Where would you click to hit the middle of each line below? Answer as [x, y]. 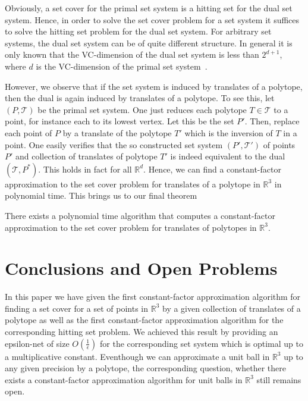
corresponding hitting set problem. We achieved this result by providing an [142, 331]
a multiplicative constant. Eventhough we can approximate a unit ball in [137, 356]
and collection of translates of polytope [87, 156]
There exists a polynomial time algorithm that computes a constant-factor [140, 215]
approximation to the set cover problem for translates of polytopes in [131, 227]
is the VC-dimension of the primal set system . [122, 66]
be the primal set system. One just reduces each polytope [142, 109]
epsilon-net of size [37, 343]
